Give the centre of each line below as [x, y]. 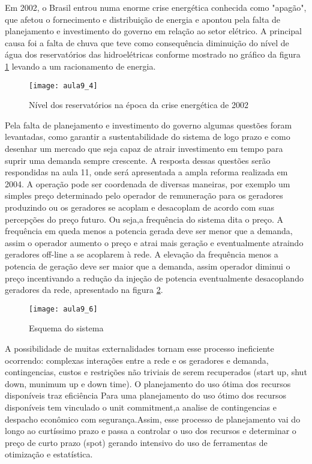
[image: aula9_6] [63, 309]
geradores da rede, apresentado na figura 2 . [84, 290]
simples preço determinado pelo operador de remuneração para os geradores [144, 195]
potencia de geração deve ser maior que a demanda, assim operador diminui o [148, 266]
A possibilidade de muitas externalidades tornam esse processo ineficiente [139, 348]
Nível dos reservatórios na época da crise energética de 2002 [139, 105]
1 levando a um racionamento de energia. [80, 66]
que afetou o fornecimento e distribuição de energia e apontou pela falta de [143, 19]
